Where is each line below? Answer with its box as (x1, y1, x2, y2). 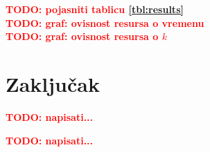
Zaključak (6, 69, 100, 97)
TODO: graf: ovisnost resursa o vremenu (6, 15, 204, 30)
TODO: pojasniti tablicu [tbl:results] (6, 2, 184, 16)
